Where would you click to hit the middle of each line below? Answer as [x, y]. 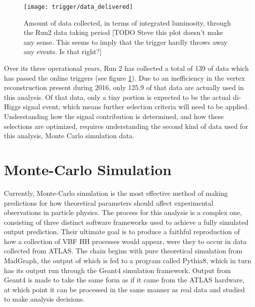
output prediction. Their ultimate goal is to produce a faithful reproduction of [122, 231]
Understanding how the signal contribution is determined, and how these [114, 116]
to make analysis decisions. [45, 299]
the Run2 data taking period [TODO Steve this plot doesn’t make [124, 32]
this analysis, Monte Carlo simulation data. [69, 136]
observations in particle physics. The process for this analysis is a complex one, [123, 212]
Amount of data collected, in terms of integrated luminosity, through [127, 22]
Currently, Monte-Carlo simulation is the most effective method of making [116, 193]
